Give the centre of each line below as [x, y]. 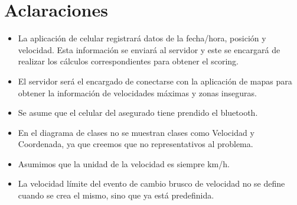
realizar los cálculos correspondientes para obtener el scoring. [128, 61]
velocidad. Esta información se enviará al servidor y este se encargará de [149, 49]
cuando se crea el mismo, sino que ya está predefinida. [116, 195]
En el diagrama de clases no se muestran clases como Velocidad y [136, 132]
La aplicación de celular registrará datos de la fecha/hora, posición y [142, 38]
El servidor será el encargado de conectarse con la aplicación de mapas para [155, 81]
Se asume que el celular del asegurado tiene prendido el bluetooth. [138, 113]
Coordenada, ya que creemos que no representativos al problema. [136, 144]
